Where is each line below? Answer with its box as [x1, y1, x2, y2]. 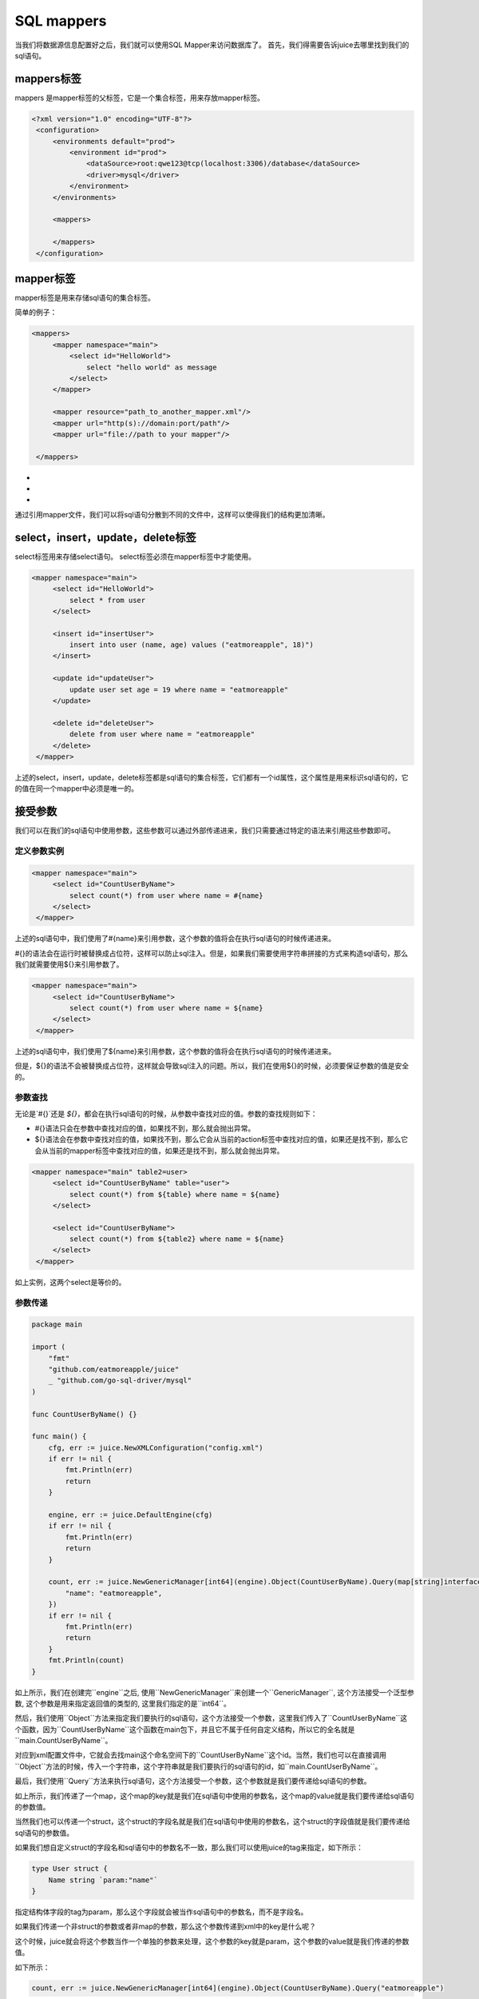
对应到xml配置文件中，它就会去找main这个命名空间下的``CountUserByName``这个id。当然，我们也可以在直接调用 [14, 1750, 387, 1760]
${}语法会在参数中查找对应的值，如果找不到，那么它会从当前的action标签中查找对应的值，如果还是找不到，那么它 [34, 1135, 409, 1144]
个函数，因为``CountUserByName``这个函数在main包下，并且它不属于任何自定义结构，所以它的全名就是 [14, 1724, 355, 1734]
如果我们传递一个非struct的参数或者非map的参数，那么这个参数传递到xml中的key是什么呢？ [14, 1921, 317, 1931]
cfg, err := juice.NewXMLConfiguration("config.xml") [48, 1443, 263, 1452]
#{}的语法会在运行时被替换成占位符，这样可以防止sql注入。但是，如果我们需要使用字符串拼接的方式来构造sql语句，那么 [14, 948, 409, 958]
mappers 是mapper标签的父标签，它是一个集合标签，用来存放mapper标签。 [14, 93, 265, 102]
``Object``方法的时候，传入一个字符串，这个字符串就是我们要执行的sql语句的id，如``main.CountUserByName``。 [14, 1762, 382, 1771]
